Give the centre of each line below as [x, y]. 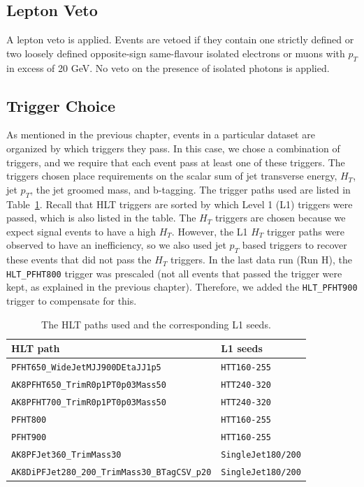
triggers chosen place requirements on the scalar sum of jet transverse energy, [172, 176]
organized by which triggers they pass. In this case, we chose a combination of [173, 148]
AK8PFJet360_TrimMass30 [66, 455]
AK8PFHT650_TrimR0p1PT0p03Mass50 [89, 385]
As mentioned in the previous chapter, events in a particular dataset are [161, 135]
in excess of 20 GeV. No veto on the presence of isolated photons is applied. [168, 67]
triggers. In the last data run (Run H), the [261, 260]
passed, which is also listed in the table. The [101, 218]
